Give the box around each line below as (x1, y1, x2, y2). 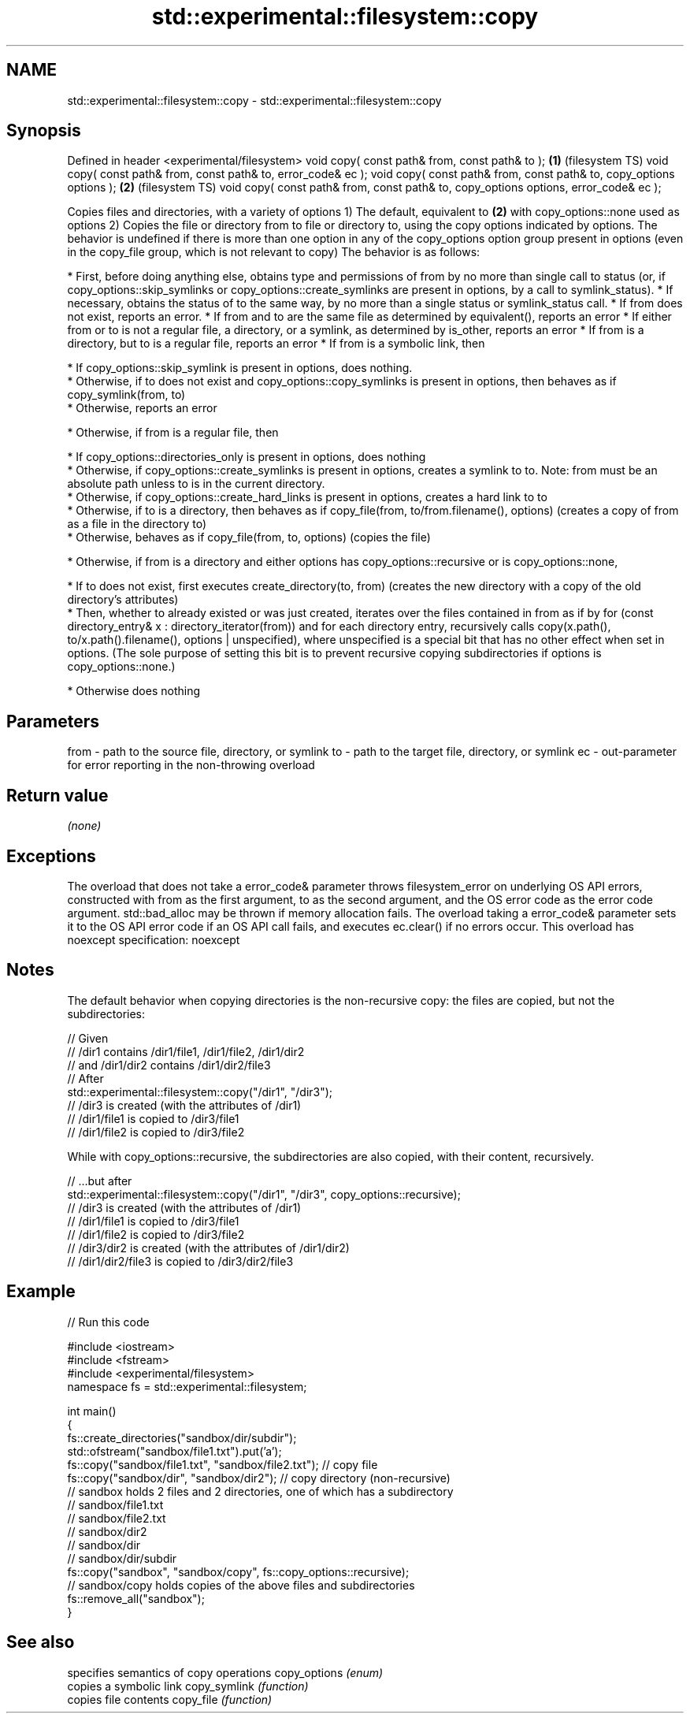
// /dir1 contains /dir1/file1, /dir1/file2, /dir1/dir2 (67, 1044, 305, 1058)
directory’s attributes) (67, 593, 179, 607)
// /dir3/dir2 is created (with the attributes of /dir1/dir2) (67, 1240, 350, 1255)
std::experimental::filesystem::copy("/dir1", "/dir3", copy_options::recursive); (67, 1187, 461, 1201)
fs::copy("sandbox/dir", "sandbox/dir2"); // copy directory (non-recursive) (67, 1471, 451, 1485)
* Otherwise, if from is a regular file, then (67, 426, 279, 440)
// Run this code (67, 1315, 150, 1329)
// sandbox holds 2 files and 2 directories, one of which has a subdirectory (67, 1484, 454, 1498)
